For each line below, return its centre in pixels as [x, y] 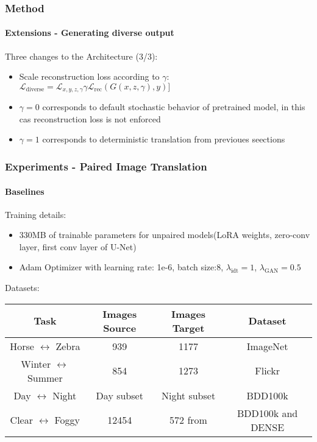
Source [120, 328]
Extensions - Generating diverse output [90, 33]
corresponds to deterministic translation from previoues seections [164, 139]
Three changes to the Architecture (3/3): [81, 56]
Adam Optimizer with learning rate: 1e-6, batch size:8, [121, 267]
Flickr [267, 371]
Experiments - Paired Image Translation [106, 166]
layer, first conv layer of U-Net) [78, 246]
